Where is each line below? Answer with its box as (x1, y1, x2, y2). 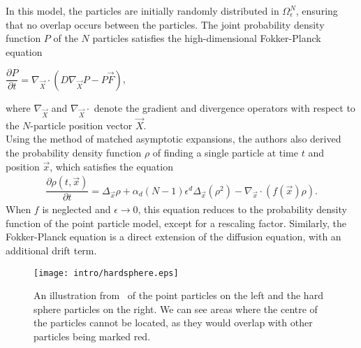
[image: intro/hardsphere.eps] (34, 268, 179, 278)
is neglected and (42, 202, 111, 217)
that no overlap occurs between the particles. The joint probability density (6, 17, 325, 31)
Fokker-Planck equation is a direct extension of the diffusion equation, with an (6, 229, 341, 244)
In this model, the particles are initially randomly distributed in (6, 3, 279, 17)
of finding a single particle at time (152, 145, 298, 159)
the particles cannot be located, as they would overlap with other (34, 315, 313, 330)
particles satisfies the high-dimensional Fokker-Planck (92, 31, 321, 45)
